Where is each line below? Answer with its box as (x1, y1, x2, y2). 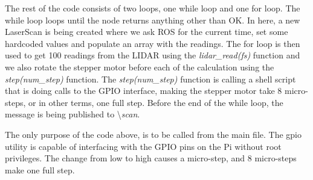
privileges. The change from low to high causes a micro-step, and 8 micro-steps (5, 152, 297, 164)
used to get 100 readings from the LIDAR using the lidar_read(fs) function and (5, 49, 300, 61)
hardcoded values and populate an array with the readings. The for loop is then (5, 37, 300, 49)
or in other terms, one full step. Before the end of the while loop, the (28, 96, 283, 108)
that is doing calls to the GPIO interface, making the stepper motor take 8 (5, 84, 282, 97)
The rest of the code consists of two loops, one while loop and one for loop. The (5, 2, 300, 14)
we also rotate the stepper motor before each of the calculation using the (5, 60, 274, 73)
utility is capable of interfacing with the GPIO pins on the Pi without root (5, 140, 282, 152)
